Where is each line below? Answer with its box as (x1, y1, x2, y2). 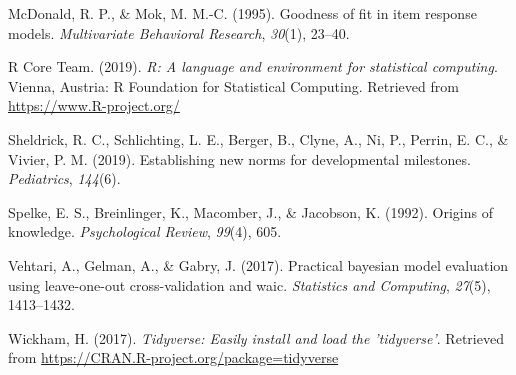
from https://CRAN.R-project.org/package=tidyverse (8, 347, 339, 368)
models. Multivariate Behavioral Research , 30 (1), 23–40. (8, 22, 350, 43)
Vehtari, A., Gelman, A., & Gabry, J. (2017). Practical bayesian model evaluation (8, 254, 509, 275)
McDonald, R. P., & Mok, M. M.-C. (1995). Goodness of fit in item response (8, 3, 477, 23)
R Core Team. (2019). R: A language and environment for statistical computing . (8, 56, 498, 77)
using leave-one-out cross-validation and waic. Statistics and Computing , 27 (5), (8, 274, 491, 295)
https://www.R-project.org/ (8, 95, 180, 116)
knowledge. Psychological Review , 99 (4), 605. (8, 221, 282, 242)
